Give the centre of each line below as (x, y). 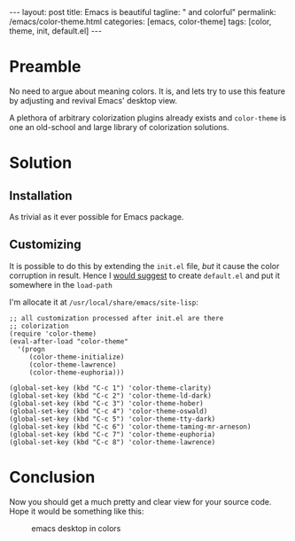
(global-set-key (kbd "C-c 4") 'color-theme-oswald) (109, 411)
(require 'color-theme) (53, 334)
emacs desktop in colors (76, 528)
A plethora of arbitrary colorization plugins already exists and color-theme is (147, 118)
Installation (41, 195)
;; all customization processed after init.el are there (116, 318)
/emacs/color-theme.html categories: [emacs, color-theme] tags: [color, (140, 21)
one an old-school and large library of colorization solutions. (119, 127)
